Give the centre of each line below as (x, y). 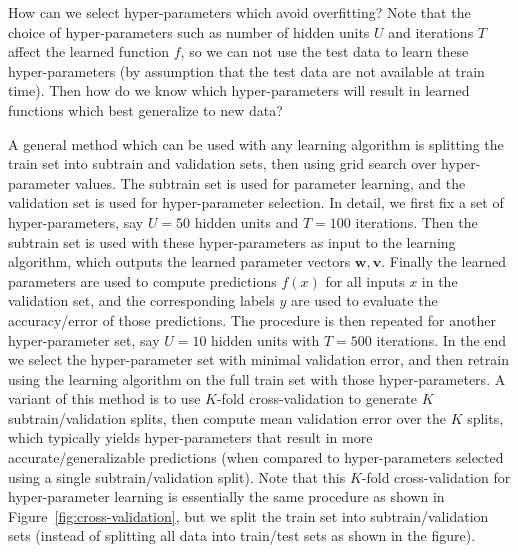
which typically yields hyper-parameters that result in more (190, 437)
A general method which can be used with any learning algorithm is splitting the (256, 143)
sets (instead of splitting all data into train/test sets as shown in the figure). (242, 535)
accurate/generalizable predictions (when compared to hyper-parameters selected (256, 457)
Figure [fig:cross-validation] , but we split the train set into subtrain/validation (248, 515)
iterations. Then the (416, 221)
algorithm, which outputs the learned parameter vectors (179, 261)
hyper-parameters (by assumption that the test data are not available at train (246, 70)
